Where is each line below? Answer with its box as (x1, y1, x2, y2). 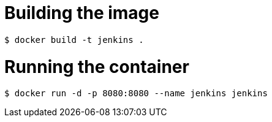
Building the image (4, 2, 159, 23)
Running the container (4, 56, 189, 77)
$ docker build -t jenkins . (4, 34, 144, 45)
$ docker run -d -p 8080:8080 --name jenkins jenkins (4, 88, 268, 99)
